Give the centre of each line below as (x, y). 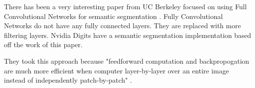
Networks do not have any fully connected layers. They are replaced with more (123, 26)
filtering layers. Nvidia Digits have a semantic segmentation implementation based (128, 35)
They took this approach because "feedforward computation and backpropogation (127, 61)
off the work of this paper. (43, 44)
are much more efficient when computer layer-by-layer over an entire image (116, 70)
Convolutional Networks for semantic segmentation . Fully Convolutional (113, 16)
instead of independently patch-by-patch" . (68, 80)
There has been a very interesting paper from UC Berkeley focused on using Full (126, 6)
